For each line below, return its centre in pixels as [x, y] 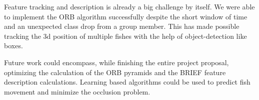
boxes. [13, 46]
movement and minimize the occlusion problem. [77, 91]
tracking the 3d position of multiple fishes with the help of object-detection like [125, 36]
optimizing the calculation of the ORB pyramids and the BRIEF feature [115, 72]
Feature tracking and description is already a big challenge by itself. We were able [129, 6]
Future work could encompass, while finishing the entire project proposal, [116, 62]
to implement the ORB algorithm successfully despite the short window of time [126, 16]
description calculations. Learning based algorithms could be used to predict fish [127, 82]
